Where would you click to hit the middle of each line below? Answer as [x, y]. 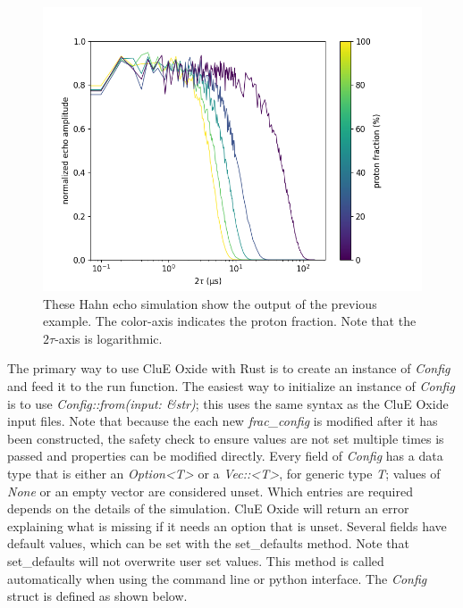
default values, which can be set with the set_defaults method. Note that [208, 543]
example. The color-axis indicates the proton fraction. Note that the [230, 321]
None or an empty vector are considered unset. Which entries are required [210, 491]
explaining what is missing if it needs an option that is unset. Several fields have [227, 525]
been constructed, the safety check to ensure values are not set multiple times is [226, 438]
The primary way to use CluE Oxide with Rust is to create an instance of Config [229, 368]
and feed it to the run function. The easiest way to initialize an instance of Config [231, 385]
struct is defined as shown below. [97, 596]
